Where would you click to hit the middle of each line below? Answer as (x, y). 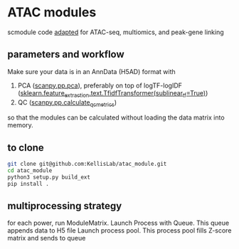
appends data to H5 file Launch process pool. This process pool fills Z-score (119, 231)
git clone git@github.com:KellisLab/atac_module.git (87, 164)
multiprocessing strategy (65, 206)
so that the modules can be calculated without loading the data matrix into (116, 117)
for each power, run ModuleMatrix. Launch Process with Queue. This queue (118, 223)
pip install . (28, 184)
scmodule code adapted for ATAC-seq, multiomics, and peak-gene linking (116, 32)
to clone (26, 148)
